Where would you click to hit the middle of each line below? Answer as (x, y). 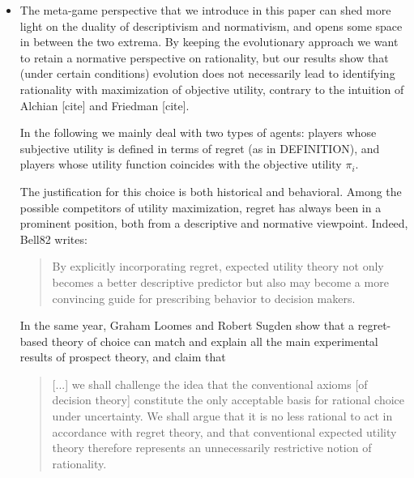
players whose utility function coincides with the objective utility (181, 164)
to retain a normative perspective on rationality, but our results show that (204, 57)
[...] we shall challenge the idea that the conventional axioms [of (210, 384)
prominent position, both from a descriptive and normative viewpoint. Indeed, (214, 223)
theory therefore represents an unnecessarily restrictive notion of (212, 448)
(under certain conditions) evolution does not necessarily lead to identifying (207, 73)
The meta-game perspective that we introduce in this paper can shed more (205, 10)
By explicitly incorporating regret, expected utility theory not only (218, 266)
